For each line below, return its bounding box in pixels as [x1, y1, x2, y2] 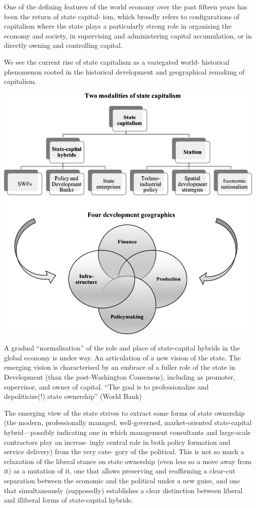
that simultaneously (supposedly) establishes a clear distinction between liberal [4, 485, 243, 495]
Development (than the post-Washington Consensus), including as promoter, [4, 372, 235, 382]
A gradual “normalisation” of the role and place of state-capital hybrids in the [4, 343, 240, 353]
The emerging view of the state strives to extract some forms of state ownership [4, 407, 245, 418]
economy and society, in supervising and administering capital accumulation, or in [4, 30, 252, 40]
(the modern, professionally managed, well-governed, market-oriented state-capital [4, 417, 252, 428]
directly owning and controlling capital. [4, 40, 123, 50]
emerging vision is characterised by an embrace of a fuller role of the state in [4, 362, 235, 372]
